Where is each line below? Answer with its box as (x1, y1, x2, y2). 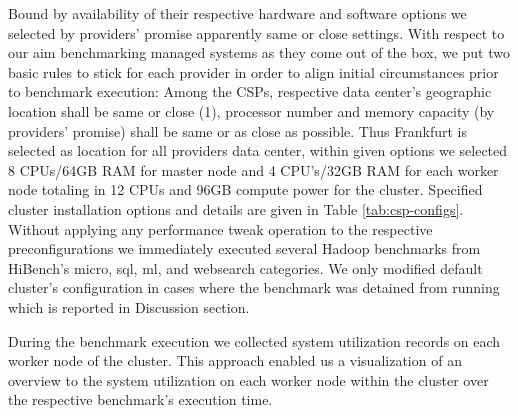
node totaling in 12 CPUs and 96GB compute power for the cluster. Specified (8, 179, 483, 200)
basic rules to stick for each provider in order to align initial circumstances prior (8, 61, 499, 82)
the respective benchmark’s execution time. (8, 389, 273, 410)
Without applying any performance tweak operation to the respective (8, 218, 433, 239)
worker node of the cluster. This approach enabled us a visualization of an (8, 350, 462, 371)
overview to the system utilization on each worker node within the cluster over (8, 369, 489, 390)
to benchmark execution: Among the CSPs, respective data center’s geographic (8, 81, 492, 102)
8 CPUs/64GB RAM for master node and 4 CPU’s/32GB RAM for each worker (8, 159, 499, 180)
